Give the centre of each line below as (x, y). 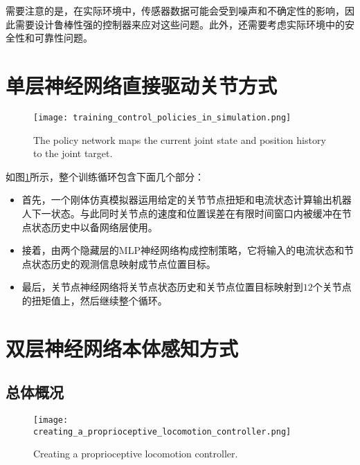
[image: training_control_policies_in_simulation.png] (162, 117)
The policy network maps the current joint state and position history (180, 139)
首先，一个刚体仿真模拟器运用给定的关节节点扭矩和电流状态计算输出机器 (187, 200)
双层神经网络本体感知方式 (122, 348)
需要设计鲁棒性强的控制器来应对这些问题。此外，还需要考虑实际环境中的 (180, 24)
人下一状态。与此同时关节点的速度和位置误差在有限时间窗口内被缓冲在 (182, 213)
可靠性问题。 (63, 38)
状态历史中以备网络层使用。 (94, 227)
